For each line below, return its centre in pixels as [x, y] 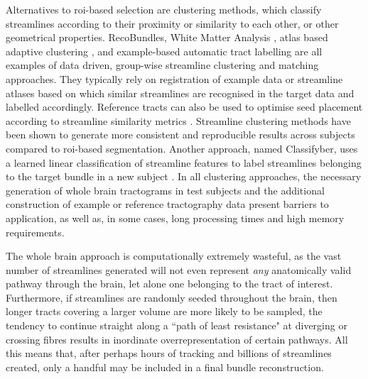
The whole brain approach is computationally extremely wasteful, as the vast [174, 256]
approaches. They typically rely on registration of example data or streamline [174, 78]
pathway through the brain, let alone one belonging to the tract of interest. [169, 284]
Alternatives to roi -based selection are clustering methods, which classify [164, 9]
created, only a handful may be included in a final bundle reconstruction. [165, 367]
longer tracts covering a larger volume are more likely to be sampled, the [164, 311]
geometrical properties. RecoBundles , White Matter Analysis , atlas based [167, 37]
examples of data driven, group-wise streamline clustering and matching [162, 65]
